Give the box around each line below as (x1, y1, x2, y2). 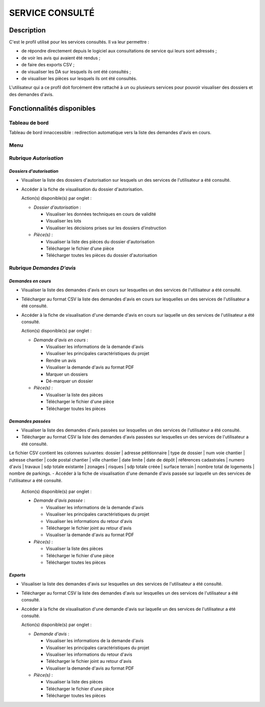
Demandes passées (9, 418, 51, 424)
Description (9, 26, 46, 34)
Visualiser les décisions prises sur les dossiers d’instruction (46, 225, 166, 231)
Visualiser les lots (46, 218, 81, 224)
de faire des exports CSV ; (21, 62, 75, 68)
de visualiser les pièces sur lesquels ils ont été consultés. (21, 76, 137, 82)
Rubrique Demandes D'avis (9, 265, 76, 272)
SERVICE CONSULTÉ (9, 7, 95, 18)
